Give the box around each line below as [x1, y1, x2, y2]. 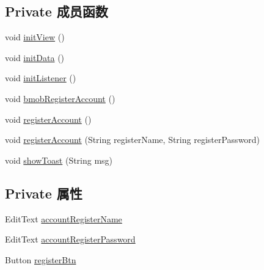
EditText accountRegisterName [5, 212, 122, 225]
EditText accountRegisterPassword [5, 233, 136, 246]
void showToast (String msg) [5, 153, 113, 166]
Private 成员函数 [5, 2, 108, 21]
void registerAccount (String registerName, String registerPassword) [5, 133, 260, 146]
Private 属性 [5, 183, 82, 202]
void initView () [5, 31, 65, 43]
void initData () [5, 51, 65, 64]
